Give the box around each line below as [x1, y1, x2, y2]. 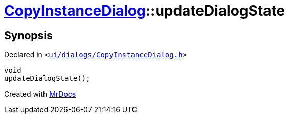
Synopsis [4, 28, 53, 42]
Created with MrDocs [4, 90, 76, 99]
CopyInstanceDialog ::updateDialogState [4, 2, 285, 19]
